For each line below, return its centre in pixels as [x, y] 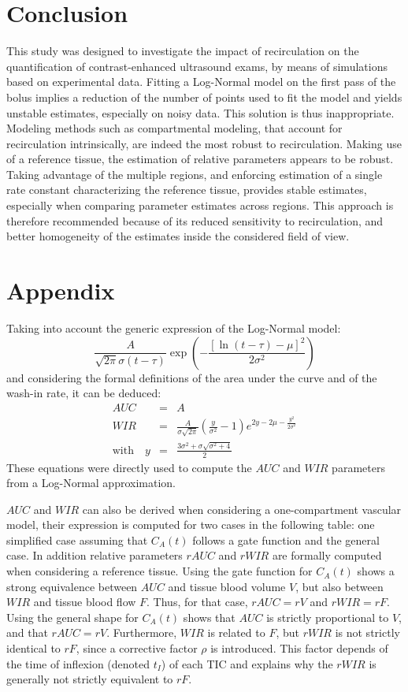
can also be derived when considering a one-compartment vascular [242, 509]
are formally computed [327, 555]
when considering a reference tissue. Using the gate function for [159, 571]
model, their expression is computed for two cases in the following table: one [191, 525]
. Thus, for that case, [197, 602]
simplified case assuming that [77, 539]
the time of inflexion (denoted [78, 663]
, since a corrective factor [137, 648]
